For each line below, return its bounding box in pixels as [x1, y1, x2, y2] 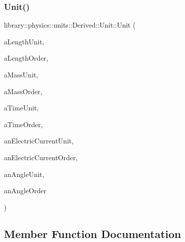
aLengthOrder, [4, 53, 48, 63]
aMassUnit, [4, 69, 38, 79]
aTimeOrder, [4, 119, 43, 129]
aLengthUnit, [4, 36, 44, 46]
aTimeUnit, [4, 103, 39, 113]
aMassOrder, [4, 86, 42, 96]
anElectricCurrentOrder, [4, 152, 78, 162]
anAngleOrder [4, 185, 47, 196]
